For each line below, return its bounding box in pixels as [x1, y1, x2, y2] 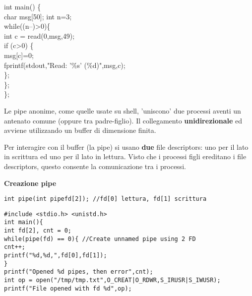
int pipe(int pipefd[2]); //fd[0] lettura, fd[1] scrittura [4, 195, 207, 203]
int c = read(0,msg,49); [4, 30, 75, 41]
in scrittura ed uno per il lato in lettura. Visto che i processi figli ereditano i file [4, 151, 247, 162]
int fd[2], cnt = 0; [4, 227, 72, 235]
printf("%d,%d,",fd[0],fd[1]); [4, 252, 107, 259]
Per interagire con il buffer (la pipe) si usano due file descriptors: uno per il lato [4, 141, 249, 152]
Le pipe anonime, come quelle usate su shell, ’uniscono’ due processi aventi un [4, 105, 241, 116]
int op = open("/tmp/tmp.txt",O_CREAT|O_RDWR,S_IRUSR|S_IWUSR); [4, 277, 221, 284]
